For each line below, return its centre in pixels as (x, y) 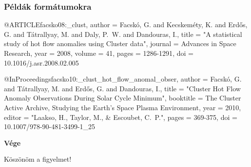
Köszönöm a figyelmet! (38, 159)
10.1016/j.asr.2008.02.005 (41, 62)
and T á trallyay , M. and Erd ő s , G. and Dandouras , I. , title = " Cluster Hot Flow (122, 88)
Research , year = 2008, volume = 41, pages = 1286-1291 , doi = (99, 53)
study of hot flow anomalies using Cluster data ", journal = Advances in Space (120, 43)
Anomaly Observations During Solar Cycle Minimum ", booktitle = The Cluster (123, 98)
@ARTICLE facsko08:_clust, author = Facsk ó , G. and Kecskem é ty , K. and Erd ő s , (126, 25)
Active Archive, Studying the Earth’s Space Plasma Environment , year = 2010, (123, 107)
